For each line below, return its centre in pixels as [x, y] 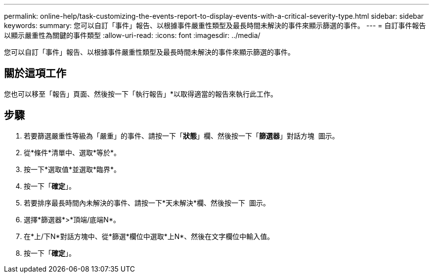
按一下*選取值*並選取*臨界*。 [72, 169]
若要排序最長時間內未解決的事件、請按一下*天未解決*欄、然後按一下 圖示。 [147, 203]
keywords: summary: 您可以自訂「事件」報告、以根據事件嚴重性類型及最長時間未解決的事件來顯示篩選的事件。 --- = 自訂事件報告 [215, 25]
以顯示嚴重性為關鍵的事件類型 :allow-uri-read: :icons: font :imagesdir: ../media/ [132, 35]
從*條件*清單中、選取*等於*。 [72, 152]
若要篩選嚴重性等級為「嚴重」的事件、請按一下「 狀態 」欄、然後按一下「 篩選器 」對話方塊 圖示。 [181, 136]
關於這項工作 [35, 73]
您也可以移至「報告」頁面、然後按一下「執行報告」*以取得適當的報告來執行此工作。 [141, 94]
